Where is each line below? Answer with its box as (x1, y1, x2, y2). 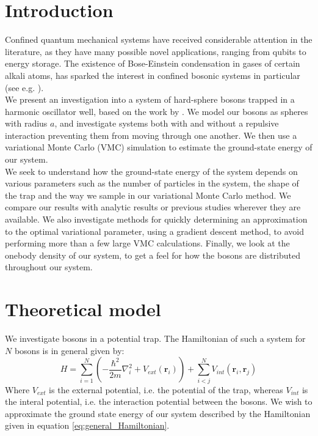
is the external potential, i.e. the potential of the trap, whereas (49, 383, 283, 396)
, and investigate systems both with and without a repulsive (54, 117, 279, 130)
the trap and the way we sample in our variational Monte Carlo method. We (5, 188, 291, 201)
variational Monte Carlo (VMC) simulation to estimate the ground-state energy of (5, 141, 313, 153)
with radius (5, 117, 48, 130)
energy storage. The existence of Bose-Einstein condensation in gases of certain (5, 57, 300, 70)
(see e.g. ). (5, 81, 44, 94)
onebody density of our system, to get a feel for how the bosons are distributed (5, 248, 301, 261)
